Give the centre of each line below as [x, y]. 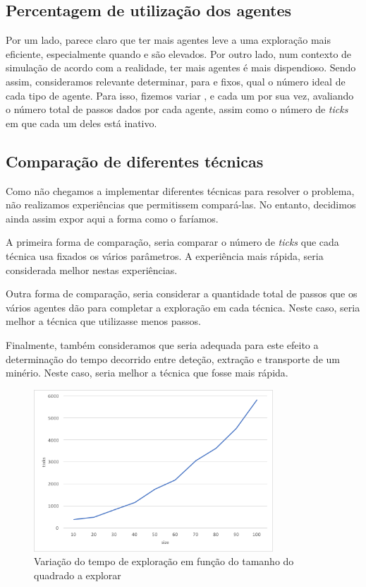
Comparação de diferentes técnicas [135, 161]
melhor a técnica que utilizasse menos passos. [103, 321]
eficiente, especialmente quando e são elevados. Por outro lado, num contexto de [179, 53]
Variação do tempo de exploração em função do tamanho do [164, 561]
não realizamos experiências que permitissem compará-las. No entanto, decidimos [181, 204]
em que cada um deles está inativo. [81, 123]
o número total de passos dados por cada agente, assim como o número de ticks [177, 109]
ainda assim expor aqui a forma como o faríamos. [112, 218]
